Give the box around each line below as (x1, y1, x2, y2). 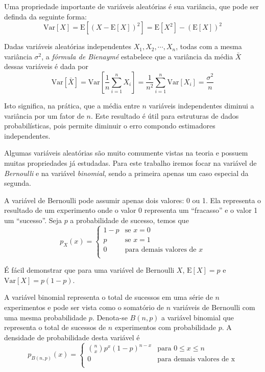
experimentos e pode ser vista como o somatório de (4, 301, 164, 312)
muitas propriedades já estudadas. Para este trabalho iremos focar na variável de (4, 157, 257, 168)
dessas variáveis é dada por (4, 61, 88, 72)
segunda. (4, 178, 31, 188)
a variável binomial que (161, 312, 234, 322)
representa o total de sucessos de (4, 322, 106, 333)
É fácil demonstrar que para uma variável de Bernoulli (4, 265, 175, 275)
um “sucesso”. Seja (4, 214, 62, 225)
